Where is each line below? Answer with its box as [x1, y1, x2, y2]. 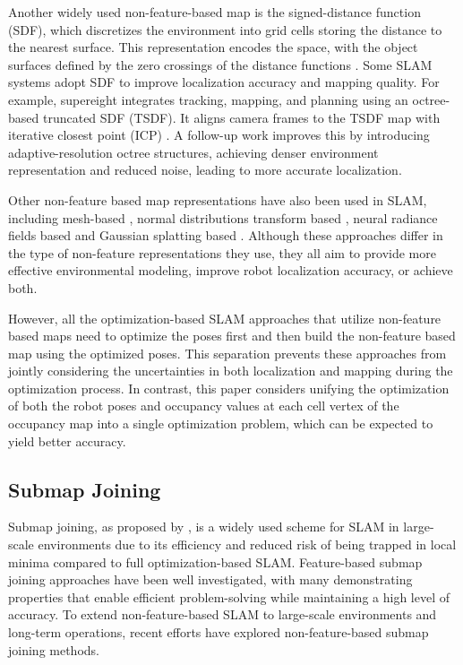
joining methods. [8, 640, 99, 659]
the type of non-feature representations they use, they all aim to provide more [8, 243, 436, 262]
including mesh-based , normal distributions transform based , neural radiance [8, 208, 438, 227]
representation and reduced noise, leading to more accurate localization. [8, 160, 402, 179]
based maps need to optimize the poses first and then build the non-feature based [8, 326, 456, 345]
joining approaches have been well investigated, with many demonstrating [8, 570, 413, 589]
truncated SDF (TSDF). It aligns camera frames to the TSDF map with [42, 108, 441, 126]
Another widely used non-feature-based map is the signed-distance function [8, 3, 421, 21]
